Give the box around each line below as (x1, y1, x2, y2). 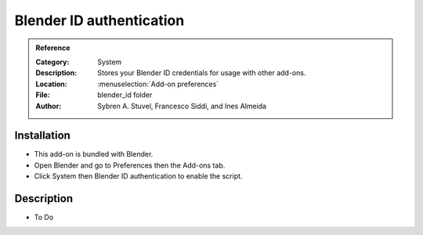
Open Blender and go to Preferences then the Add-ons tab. (34, 161, 226, 170)
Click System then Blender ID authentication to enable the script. (34, 172, 243, 181)
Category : (35, 57, 70, 67)
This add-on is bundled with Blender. (34, 150, 154, 159)
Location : (35, 79, 67, 89)
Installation (14, 129, 70, 143)
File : (35, 90, 50, 99)
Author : (35, 101, 62, 110)
